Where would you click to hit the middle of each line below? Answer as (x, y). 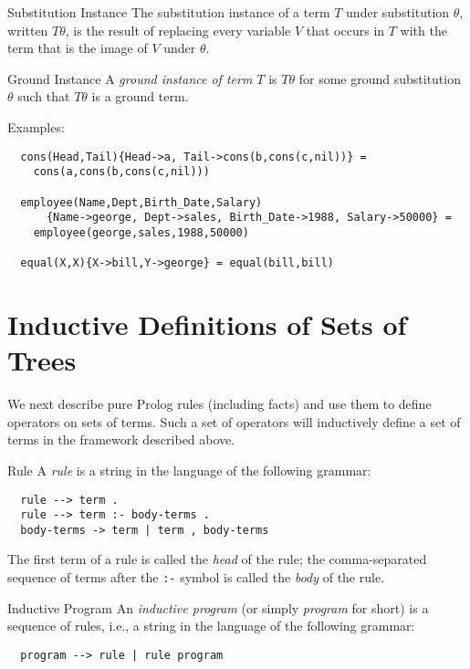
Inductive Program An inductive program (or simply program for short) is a (218, 607)
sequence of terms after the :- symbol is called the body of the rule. (196, 577)
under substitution (398, 12)
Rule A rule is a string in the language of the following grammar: (189, 470)
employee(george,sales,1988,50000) (141, 232)
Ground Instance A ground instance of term (130, 78)
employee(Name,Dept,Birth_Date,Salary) (141, 202)
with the (423, 30)
